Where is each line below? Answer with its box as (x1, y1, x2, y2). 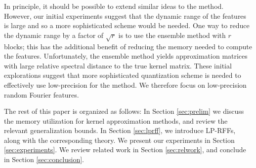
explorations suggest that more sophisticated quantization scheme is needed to (4, 70, 241, 80)
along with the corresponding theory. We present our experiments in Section (4, 134, 235, 145)
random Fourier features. (4, 89, 79, 100)
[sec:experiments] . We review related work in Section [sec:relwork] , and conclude (4, 144, 246, 155)
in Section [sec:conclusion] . (4, 154, 84, 165)
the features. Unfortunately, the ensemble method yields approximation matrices (4, 51, 248, 61)
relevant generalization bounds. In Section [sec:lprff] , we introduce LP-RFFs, (4, 125, 236, 135)
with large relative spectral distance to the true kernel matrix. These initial (4, 60, 232, 70)
